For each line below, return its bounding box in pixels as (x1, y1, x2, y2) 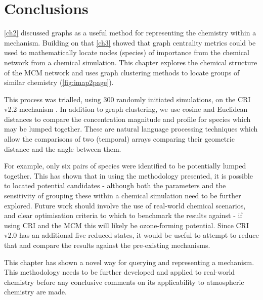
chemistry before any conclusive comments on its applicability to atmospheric (4, 276, 244, 287)
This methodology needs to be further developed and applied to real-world (4, 267, 235, 277)
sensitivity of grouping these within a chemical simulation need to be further (4, 190, 241, 201)
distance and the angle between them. (4, 143, 121, 154)
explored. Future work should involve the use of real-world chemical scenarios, (4, 200, 246, 210)
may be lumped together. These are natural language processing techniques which (4, 123, 258, 134)
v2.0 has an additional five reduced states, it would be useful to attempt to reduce (4, 230, 259, 240)
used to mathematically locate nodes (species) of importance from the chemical (4, 47, 249, 58)
